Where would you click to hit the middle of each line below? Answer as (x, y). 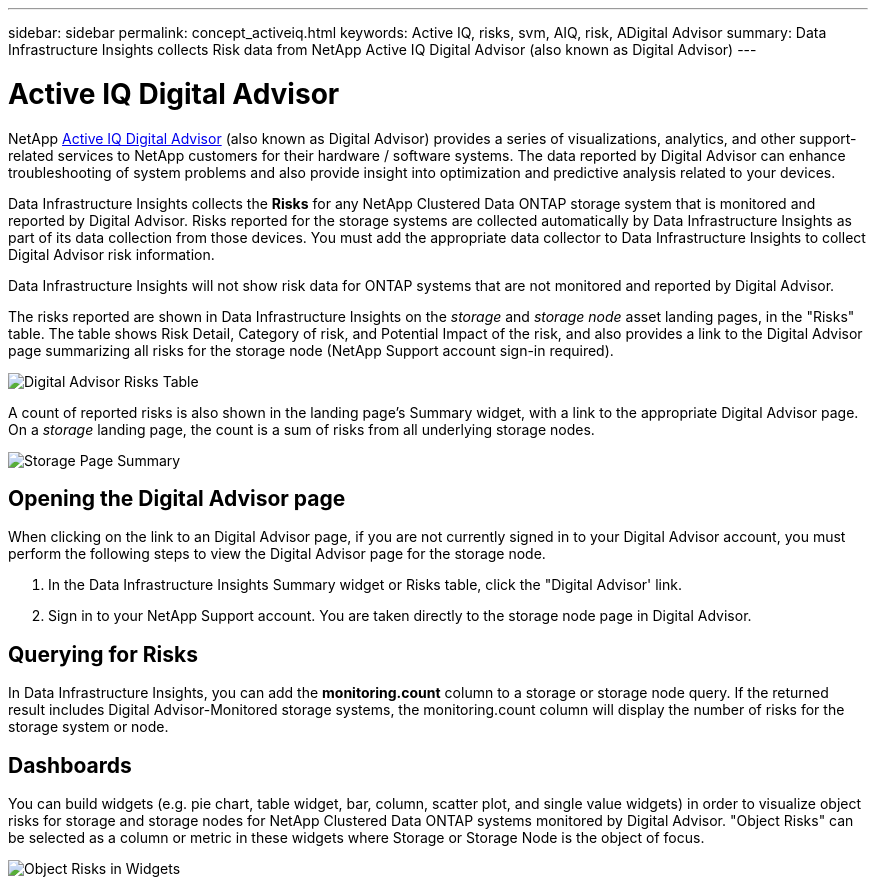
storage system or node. (88, 727)
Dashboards (70, 765)
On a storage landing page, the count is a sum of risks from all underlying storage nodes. (301, 429)
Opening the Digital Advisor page (177, 498)
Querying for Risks (103, 654)
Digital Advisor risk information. (111, 254)
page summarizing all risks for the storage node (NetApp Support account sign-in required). (311, 350)
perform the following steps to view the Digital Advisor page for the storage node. (277, 554)
